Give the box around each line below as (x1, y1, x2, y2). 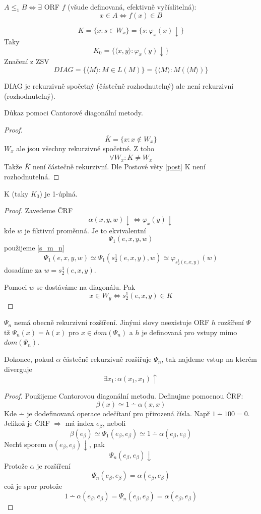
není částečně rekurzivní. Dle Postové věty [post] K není (32, 161, 206, 172)
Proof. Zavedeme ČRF (4, 205, 73, 216)
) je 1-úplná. (39, 188, 78, 199)
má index (65, 418, 94, 428)
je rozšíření (37, 460, 71, 471)
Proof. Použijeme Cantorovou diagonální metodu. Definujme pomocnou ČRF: (4, 391, 243, 401)
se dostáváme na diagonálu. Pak (36, 281, 136, 292)
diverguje (4, 363, 32, 374)
